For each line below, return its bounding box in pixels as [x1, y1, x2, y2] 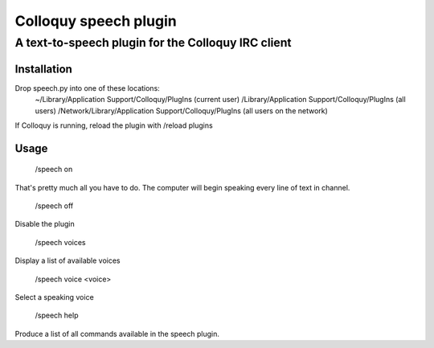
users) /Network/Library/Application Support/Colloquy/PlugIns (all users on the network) [35, 105, 329, 116]
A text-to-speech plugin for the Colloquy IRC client [14, 35, 293, 50]
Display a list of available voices [14, 256, 121, 265]
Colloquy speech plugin [14, 12, 177, 30]
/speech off [35, 201, 74, 211]
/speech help [35, 310, 79, 321]
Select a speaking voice [14, 293, 94, 302]
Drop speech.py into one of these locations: [14, 83, 160, 92]
